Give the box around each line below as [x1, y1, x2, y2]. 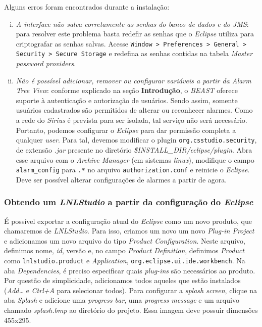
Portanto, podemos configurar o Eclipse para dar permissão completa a [16, 124, 236, 135]
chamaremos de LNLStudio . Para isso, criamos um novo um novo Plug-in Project [4, 225, 254, 236]
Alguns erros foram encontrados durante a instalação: [4, 2, 170, 12]
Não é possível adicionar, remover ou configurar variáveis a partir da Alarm [16, 75, 251, 85]
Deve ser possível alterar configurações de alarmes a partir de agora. [16, 174, 227, 184]
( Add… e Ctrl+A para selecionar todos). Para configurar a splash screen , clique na [4, 285, 257, 295]
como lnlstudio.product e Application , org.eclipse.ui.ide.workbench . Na [4, 255, 245, 265]
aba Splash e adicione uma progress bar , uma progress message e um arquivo [4, 295, 239, 305]
